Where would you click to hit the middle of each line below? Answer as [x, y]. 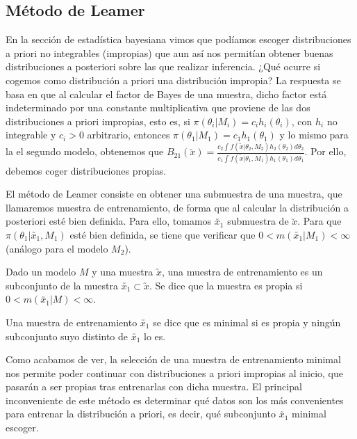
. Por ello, [325, 151]
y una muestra [123, 272]
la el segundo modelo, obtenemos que [85, 151]
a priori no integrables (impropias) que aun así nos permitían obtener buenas [169, 53]
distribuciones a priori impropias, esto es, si [98, 121]
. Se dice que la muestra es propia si [226, 285]
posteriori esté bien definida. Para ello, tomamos [109, 221]
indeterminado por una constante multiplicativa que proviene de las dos [158, 107]
